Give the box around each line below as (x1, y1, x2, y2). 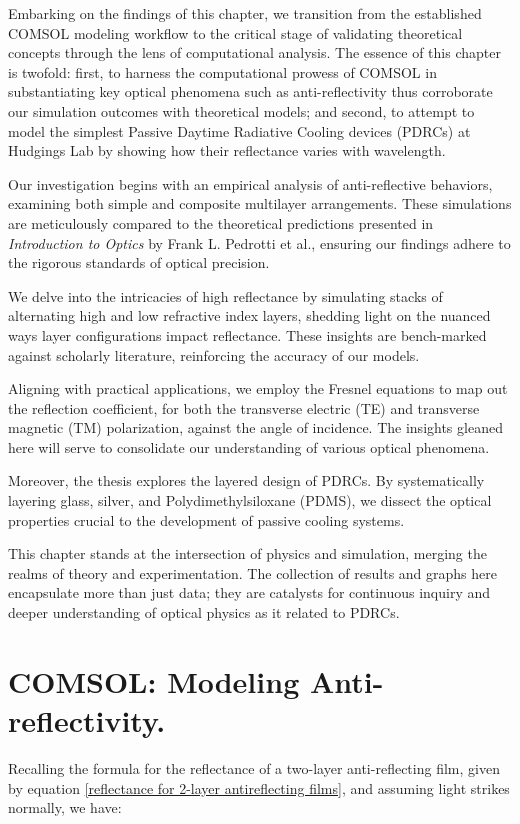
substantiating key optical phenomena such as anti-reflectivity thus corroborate (8, 81, 493, 102)
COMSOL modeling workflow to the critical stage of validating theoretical (8, 22, 463, 43)
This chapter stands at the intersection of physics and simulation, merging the (8, 543, 487, 564)
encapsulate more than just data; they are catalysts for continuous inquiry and (8, 582, 491, 603)
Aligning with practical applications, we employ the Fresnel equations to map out (8, 378, 508, 399)
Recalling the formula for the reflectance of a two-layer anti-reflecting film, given (8, 757, 500, 778)
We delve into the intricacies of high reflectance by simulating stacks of (8, 285, 443, 306)
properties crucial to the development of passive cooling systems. (8, 509, 405, 530)
